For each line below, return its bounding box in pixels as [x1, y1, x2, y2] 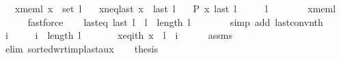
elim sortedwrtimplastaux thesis [5, 41, 159, 55]
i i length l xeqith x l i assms [5, 28, 232, 42]
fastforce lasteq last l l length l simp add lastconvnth [27, 14, 323, 29]
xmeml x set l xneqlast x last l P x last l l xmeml [14, 1, 336, 15]
